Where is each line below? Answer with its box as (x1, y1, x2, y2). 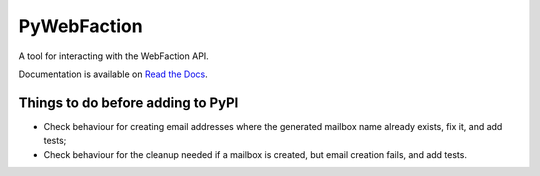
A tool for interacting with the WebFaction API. (18, 50, 209, 62)
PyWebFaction (18, 15, 144, 37)
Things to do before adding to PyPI (18, 94, 239, 111)
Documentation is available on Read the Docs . (18, 68, 209, 80)
